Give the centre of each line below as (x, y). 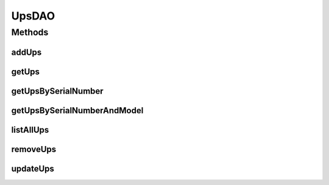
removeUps (34, 149)
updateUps (33, 168)
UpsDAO (33, 16)
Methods (30, 32)
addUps (27, 52)
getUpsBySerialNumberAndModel (77, 110)
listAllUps (30, 130)
